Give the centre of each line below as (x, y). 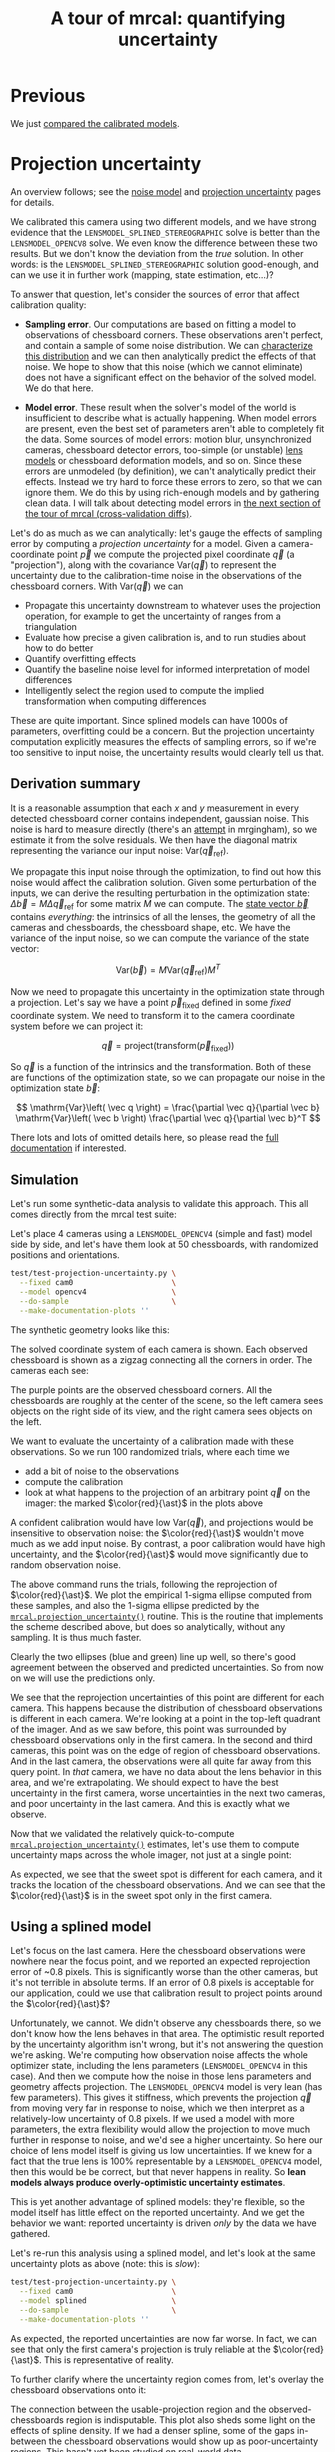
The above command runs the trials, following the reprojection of (144, 1584)
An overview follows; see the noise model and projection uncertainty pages (166, 191)
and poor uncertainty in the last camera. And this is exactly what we (150, 1803)
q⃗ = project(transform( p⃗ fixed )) (168, 1046)
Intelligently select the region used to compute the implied (144, 690)
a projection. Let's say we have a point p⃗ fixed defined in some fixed (151, 1003)
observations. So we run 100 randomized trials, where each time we (150, 1451)
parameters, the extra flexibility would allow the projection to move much (160, 2129)
